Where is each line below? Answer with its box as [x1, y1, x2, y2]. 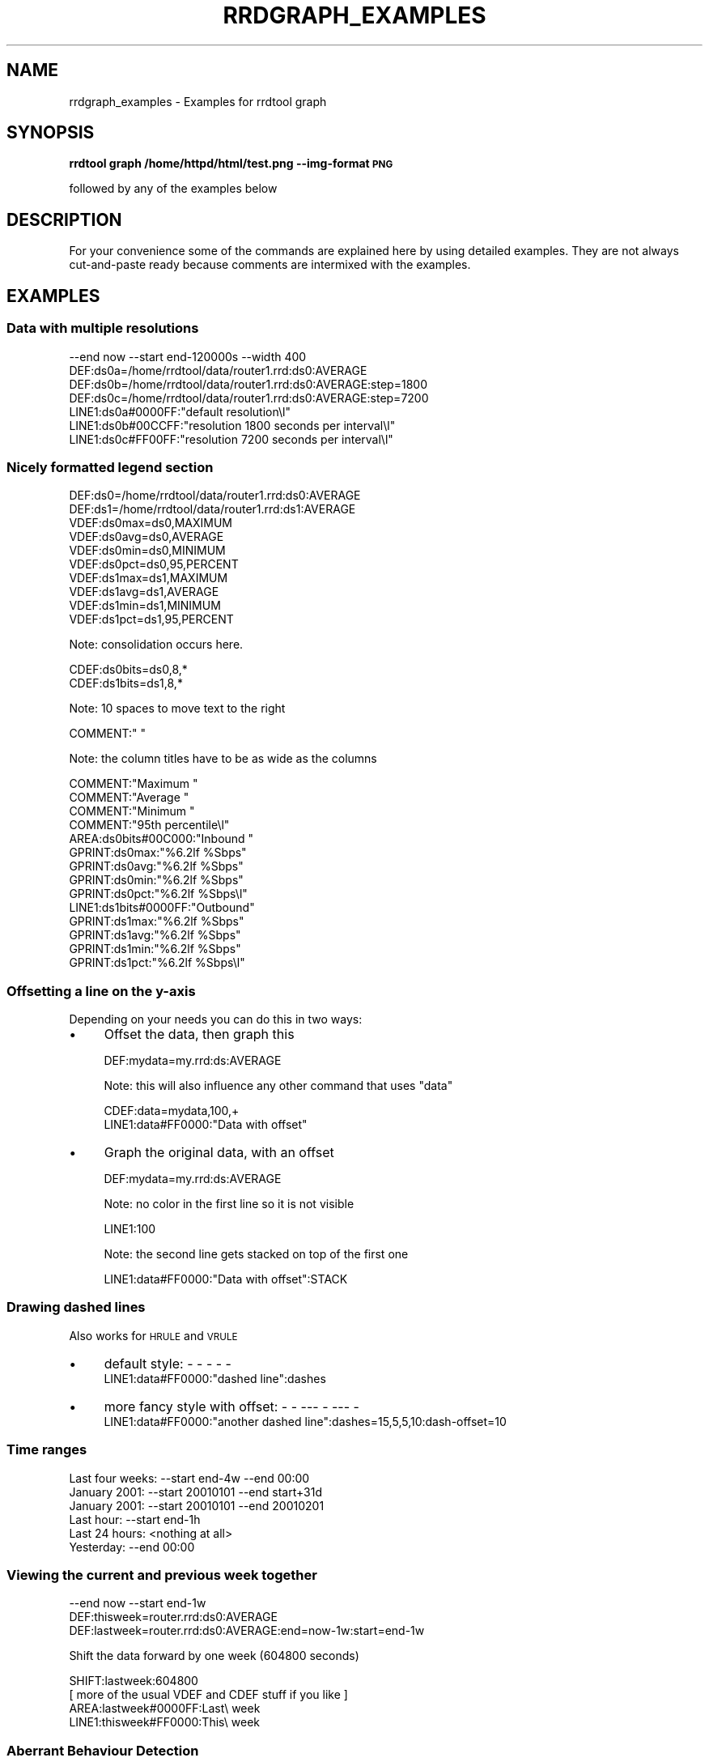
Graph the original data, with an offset [104, 1144, 334, 1160]
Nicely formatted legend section [6, 458, 214, 475]
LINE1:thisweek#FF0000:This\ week [69, 1715, 261, 1730]
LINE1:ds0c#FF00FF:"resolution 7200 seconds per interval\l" [69, 432, 393, 446]
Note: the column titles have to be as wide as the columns [69, 751, 377, 766]
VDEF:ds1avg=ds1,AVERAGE [69, 585, 219, 599]
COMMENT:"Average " [69, 790, 189, 805]
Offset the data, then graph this [104, 1026, 295, 1042]
